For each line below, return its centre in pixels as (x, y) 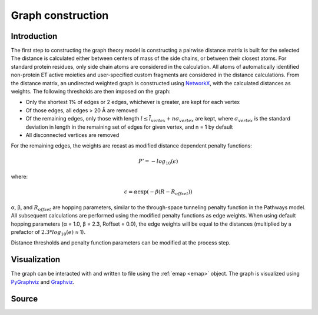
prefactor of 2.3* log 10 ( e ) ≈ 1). (48, 233)
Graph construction (60, 15)
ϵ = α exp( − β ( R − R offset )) (158, 193)
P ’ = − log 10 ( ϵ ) (158, 162)
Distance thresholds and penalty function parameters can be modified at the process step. (121, 243)
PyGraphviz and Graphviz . (43, 282)
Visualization (36, 259)
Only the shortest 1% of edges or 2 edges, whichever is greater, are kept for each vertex (133, 102)
